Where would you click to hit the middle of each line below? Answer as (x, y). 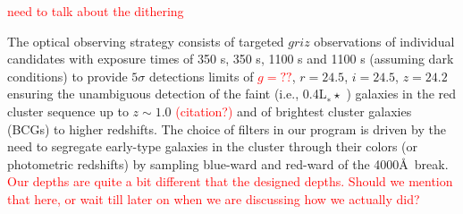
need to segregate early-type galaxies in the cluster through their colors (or (213, 146)
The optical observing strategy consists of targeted (146, 41)
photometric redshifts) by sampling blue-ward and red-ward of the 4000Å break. (228, 163)
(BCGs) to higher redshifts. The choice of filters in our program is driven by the (227, 128)
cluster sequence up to (68, 111)
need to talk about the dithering (96, 11)
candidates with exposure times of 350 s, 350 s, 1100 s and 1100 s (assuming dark (231, 59)
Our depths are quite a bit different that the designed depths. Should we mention (230, 181)
